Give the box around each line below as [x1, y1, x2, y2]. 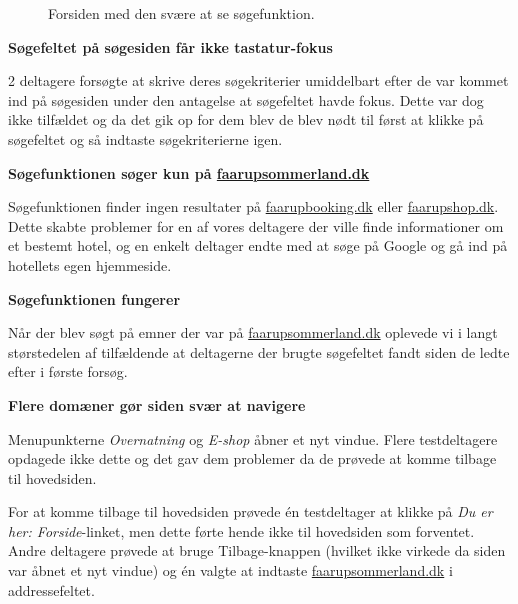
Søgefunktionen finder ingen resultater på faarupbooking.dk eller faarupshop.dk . [8, 196, 499, 217]
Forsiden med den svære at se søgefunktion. [48, 3, 315, 23]
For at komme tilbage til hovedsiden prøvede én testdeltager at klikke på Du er [8, 501, 493, 522]
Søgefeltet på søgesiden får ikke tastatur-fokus [8, 36, 333, 57]
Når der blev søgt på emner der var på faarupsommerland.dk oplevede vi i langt [8, 322, 498, 343]
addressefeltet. [8, 579, 95, 600]
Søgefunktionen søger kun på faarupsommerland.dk [8, 162, 370, 183]
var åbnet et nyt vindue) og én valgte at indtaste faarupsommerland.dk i [8, 560, 453, 581]
